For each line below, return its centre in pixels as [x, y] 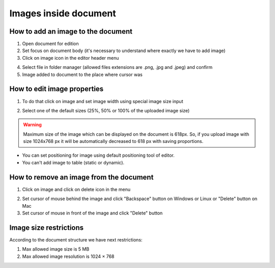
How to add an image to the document [71, 31]
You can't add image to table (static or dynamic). [73, 162]
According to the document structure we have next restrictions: [76, 239]
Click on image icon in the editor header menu [71, 58]
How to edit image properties [57, 89]
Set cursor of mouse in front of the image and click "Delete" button [92, 213]
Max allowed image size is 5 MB [56, 249]
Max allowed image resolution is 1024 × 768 [68, 256]
